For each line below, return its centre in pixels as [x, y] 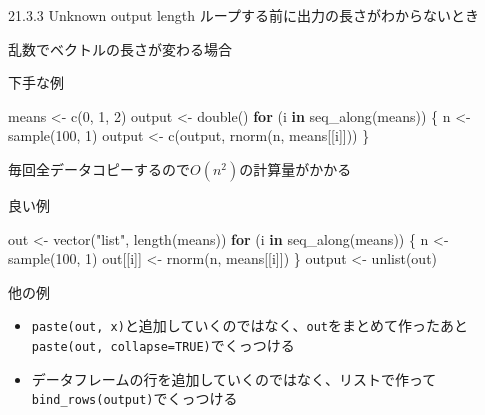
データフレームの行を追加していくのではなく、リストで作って [234, 378]
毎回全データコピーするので [99, 168]
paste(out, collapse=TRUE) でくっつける [163, 345]
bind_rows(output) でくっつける [134, 398]
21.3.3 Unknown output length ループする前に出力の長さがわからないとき [243, 15]
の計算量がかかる [295, 168]
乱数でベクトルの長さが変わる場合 [120, 48]
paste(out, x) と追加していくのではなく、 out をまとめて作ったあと [249, 325]
